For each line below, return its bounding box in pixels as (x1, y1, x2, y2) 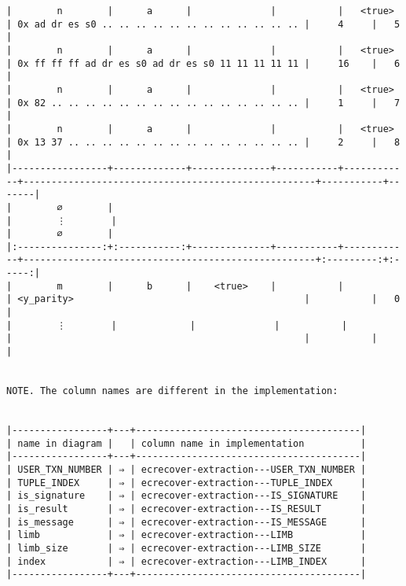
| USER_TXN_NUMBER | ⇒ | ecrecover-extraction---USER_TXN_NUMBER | (6, 463, 367, 475)
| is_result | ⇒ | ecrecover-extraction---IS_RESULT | (6, 503, 367, 514)
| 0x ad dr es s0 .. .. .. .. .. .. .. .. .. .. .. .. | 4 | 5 (6, 18, 401, 30)
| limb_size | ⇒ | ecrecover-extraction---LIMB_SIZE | (6, 542, 367, 554)
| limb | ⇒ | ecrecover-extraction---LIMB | (6, 529, 367, 541)
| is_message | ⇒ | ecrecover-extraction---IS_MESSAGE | (6, 516, 367, 528)
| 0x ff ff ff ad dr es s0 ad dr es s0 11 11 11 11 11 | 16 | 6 (6, 57, 401, 69)
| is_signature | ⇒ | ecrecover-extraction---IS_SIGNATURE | (6, 490, 367, 502)
